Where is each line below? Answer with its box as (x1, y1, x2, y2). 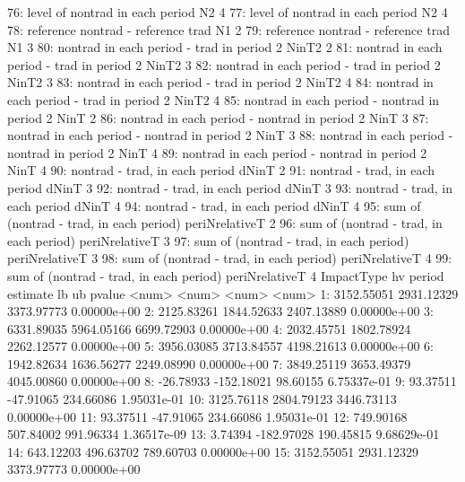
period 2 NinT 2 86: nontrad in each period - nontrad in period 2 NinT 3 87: (7, 108, 429, 127)
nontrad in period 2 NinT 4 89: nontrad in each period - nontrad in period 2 (7, 143, 427, 162)
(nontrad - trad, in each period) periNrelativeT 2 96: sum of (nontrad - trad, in (7, 214, 443, 232)
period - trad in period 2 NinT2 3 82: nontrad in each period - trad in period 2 (7, 55, 441, 74)
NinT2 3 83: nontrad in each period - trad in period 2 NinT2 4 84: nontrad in (7, 73, 434, 92)
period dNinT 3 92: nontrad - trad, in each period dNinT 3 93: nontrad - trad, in (7, 178, 452, 197)
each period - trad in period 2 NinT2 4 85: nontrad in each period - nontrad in (7, 90, 440, 109)
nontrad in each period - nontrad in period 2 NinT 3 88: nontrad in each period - (7, 126, 453, 145)
